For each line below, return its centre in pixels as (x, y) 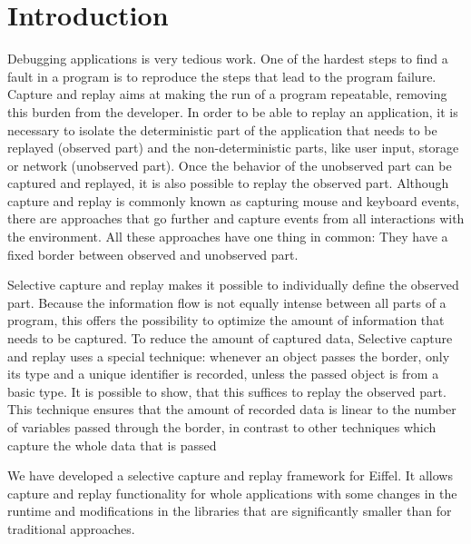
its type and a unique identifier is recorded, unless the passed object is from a (223, 374)
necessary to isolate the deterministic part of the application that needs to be (222, 129)
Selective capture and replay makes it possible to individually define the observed (233, 285)
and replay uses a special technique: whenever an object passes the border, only (229, 356)
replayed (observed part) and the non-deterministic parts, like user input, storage (233, 148)
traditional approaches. (71, 528)
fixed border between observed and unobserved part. (153, 254)
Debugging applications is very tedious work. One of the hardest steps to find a (228, 59)
